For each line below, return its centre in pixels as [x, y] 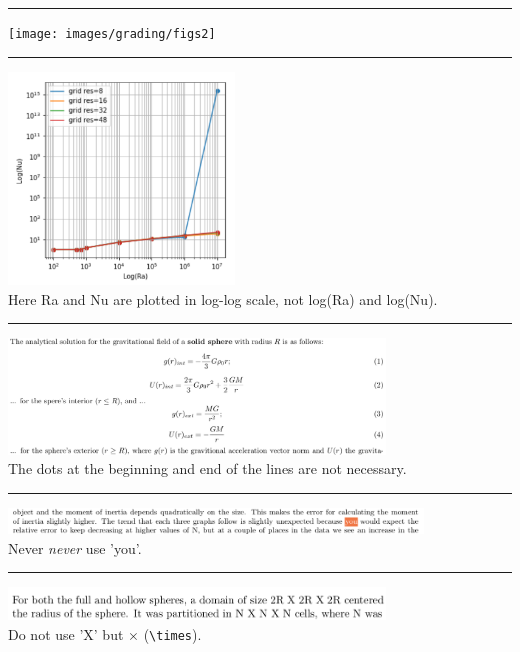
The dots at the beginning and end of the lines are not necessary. [207, 468]
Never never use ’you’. [75, 547]
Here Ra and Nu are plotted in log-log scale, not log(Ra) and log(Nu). [223, 298]
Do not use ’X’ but [66, 633]
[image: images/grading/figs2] [112, 34]
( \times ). [172, 633]
